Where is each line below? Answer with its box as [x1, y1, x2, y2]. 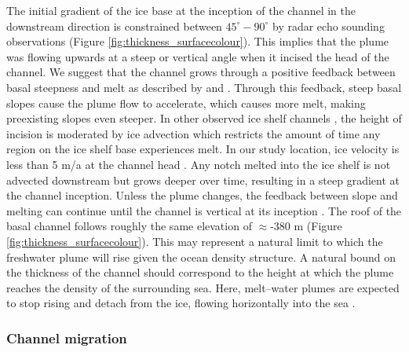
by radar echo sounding [272, 17, 385, 34]
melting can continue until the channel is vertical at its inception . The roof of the [6, 202, 402, 218]
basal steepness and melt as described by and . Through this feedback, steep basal [6, 79, 402, 95]
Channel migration [6, 328, 127, 347]
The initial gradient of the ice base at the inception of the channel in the [6, 2, 356, 18]
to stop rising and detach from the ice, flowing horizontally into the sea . [6, 295, 356, 311]
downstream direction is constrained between [6, 17, 222, 34]
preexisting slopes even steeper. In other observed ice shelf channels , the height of [6, 110, 402, 126]
